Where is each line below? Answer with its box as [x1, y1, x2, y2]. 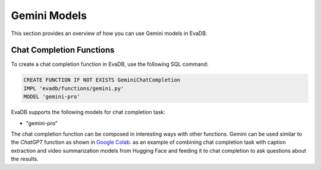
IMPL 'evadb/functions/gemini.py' [23, 85, 124, 92]
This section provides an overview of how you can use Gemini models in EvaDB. [11, 30, 207, 37]
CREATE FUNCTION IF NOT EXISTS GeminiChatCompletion [23, 77, 181, 83]
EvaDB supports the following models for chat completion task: [11, 109, 166, 116]
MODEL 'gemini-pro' [23, 93, 80, 100]
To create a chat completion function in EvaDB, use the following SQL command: [11, 61, 209, 68]
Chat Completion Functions [11, 45, 115, 55]
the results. [11, 155, 39, 163]
